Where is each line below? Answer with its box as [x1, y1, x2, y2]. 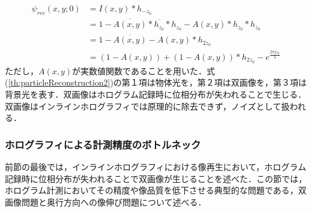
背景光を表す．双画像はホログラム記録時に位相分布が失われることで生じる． [5, 88, 306, 101]
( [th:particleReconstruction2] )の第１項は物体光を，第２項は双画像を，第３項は [5, 76, 307, 89]
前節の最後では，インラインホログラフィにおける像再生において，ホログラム [5, 160, 306, 173]
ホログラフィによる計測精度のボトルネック [5, 137, 201, 152]
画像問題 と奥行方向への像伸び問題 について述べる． [5, 195, 207, 208]
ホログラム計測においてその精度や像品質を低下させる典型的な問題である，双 [5, 184, 307, 196]
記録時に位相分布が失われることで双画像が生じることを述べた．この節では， [5, 172, 307, 184]
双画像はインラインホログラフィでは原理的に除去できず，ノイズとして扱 [5, 99, 290, 112]
